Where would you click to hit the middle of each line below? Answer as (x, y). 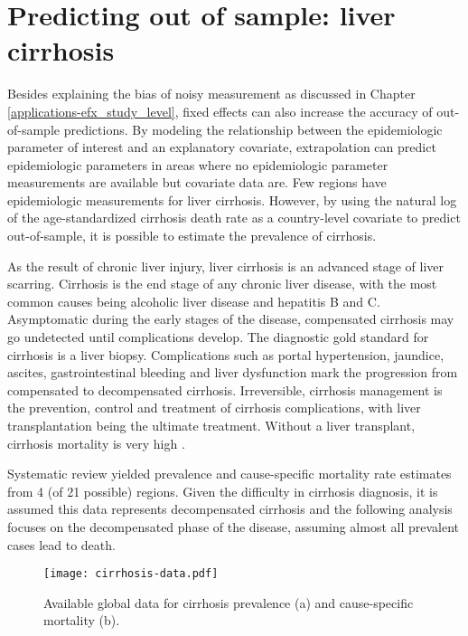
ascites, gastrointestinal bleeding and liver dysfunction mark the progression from (233, 372)
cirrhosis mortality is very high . (96, 443)
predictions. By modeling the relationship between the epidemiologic (253, 129)
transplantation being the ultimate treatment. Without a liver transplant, (211, 425)
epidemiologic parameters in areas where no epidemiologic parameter (198, 164)
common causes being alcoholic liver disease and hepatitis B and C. (194, 301)
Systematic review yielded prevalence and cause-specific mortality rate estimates (229, 474)
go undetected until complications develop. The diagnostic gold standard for (218, 337)
